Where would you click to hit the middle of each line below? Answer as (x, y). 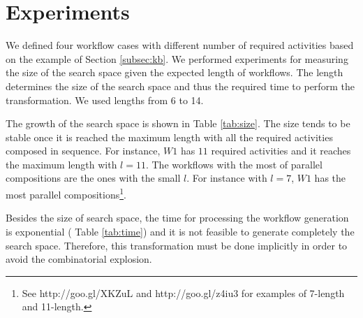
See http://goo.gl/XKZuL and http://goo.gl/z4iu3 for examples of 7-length (183, 292)
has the (330, 178)
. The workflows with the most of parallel (234, 164)
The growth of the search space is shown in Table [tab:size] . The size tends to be (178, 123)
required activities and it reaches (281, 151)
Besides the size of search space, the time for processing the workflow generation (177, 218)
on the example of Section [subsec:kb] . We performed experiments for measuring (177, 58)
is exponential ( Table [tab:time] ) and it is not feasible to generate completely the (180, 231)
